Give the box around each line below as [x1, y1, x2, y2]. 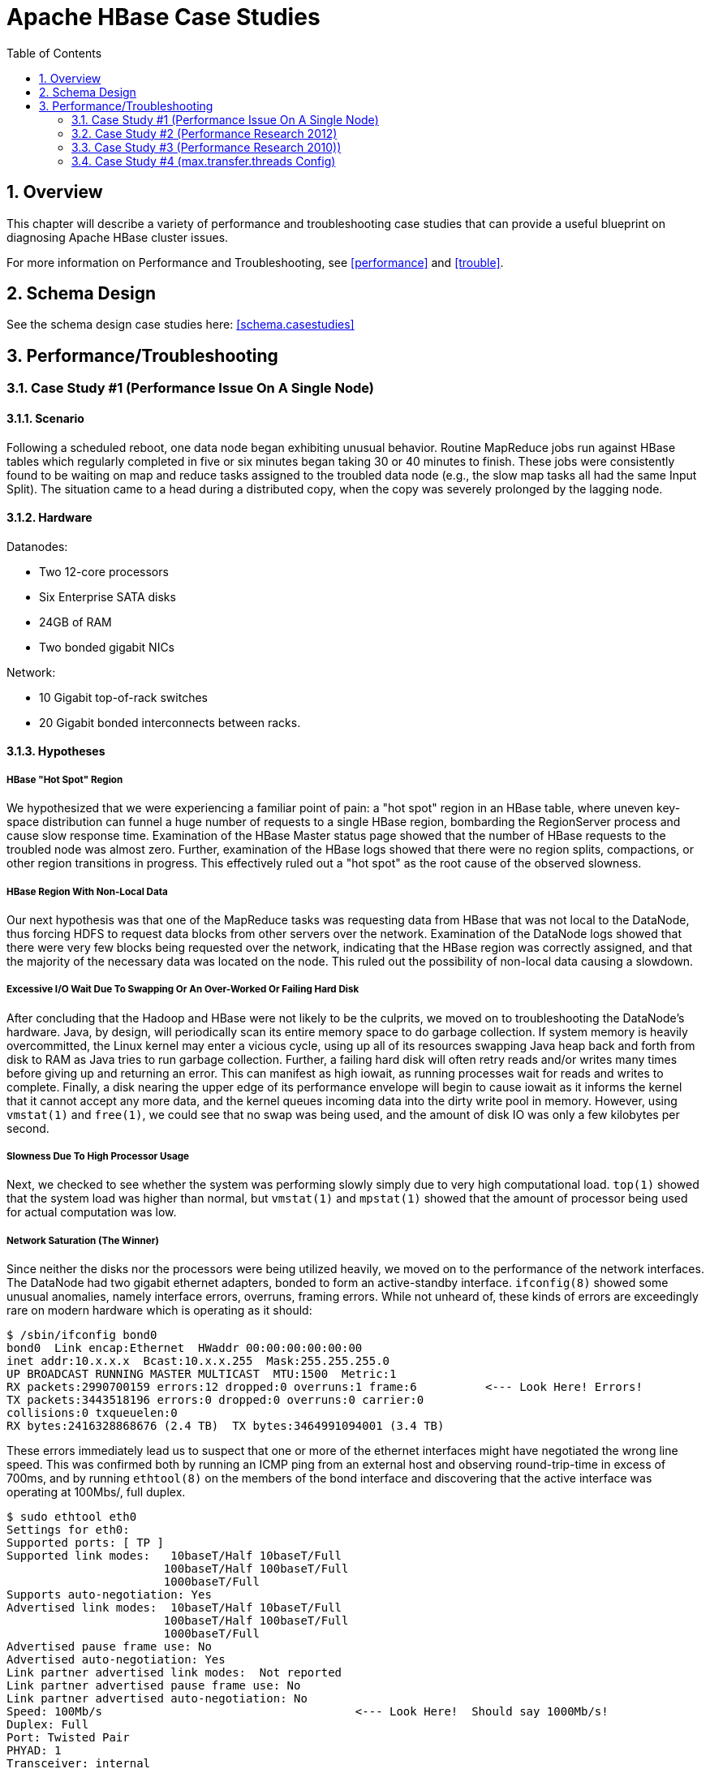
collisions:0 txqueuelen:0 [6, 1406, 178, 1420]
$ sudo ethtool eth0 [6, 1510, 137, 1524]
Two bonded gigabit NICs [39, 639, 175, 654]
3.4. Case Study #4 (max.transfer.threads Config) [71, 153, 336, 168]
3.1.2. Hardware [6, 510, 93, 525]
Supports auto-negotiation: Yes [6, 1588, 212, 1602]
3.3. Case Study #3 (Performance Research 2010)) [71, 140, 342, 154]
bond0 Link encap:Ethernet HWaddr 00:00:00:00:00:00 [6, 1341, 363, 1355]
